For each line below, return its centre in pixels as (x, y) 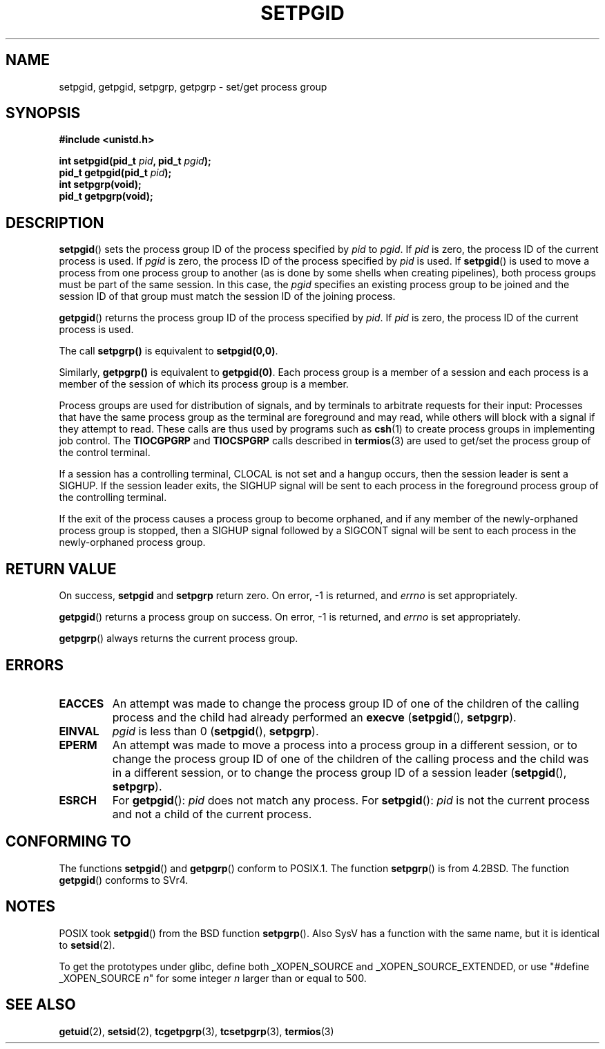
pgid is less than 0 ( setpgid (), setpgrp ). (215, 731)
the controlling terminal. (113, 498)
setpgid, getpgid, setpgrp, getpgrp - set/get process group (193, 86)
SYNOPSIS (43, 113)
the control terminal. (105, 453)
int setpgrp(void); (100, 185)
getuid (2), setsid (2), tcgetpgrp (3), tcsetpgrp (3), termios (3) (196, 1031)
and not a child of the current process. (212, 814)
